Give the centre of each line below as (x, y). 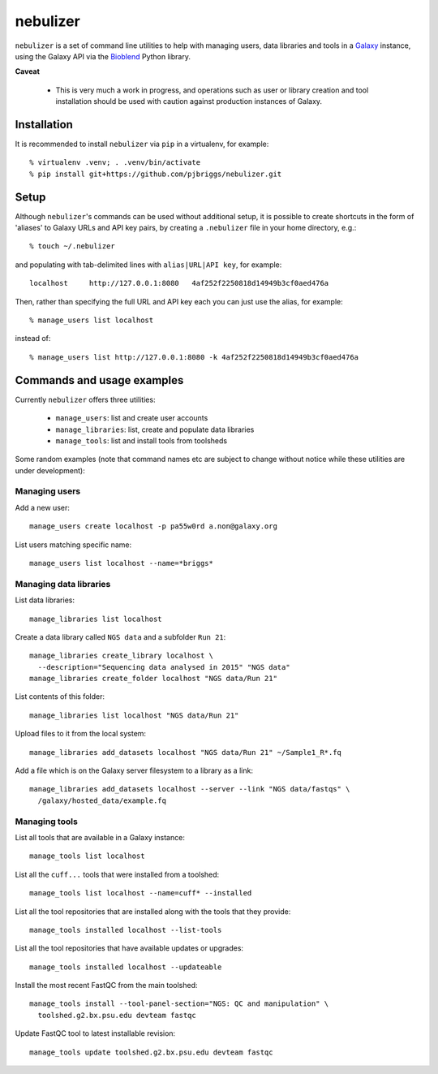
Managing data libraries (63, 584)
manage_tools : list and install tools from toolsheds (141, 440)
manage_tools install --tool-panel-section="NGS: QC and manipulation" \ (179, 1004)
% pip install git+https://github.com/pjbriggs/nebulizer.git (156, 174)
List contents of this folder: (60, 697)
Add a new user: (43, 507)
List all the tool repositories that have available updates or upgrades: (129, 948)
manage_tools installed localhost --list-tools (126, 930)
